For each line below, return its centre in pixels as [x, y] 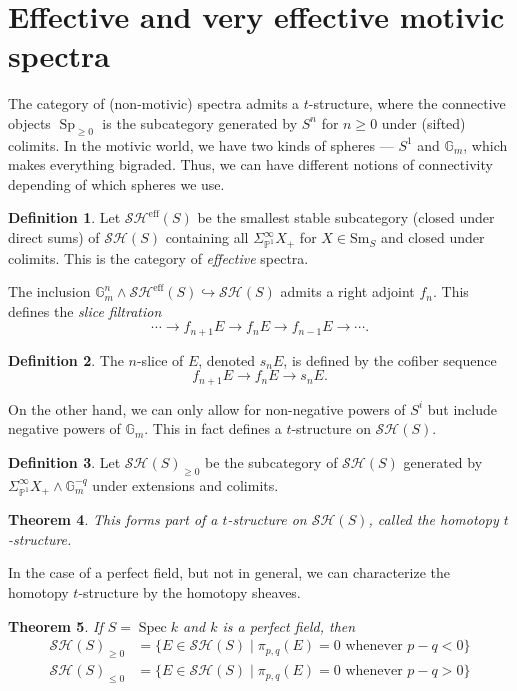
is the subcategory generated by [200, 122]
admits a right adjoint [347, 291]
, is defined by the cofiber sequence [390, 359]
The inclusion [49, 291]
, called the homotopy [433, 519]
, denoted [227, 359]
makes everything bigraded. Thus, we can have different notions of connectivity [250, 164]
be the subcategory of [271, 462]
